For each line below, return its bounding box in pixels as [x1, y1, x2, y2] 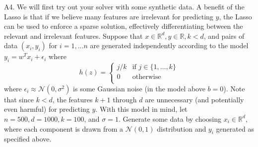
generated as [216, 123, 254, 134]
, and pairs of [203, 30, 245, 41]
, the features [52, 94, 93, 104]
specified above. [4, 134, 52, 144]
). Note [223, 83, 245, 93]
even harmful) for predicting [4, 104, 90, 114]
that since [4, 94, 34, 104]
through [113, 94, 137, 104]
